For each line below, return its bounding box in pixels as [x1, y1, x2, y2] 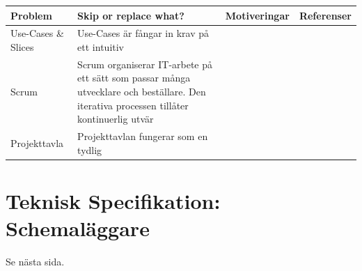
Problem [10, 8, 52, 22]
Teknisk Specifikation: [6, 186, 221, 215]
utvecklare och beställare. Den [77, 84, 206, 98]
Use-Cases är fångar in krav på [77, 26, 210, 40]
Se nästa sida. [6, 254, 65, 268]
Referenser [299, 8, 352, 22]
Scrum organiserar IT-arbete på [77, 56, 213, 71]
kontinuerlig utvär [77, 111, 154, 126]
